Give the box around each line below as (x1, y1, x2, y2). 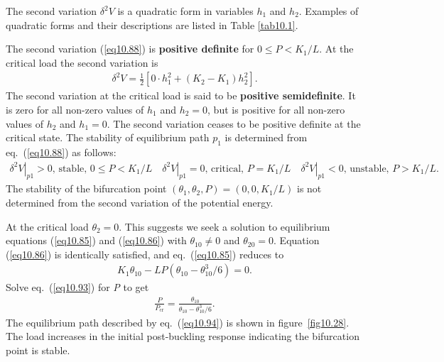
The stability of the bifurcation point (6, 181, 167, 196)
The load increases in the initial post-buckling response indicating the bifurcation (6, 329, 359, 344)
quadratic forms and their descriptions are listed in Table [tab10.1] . (6, 17, 298, 32)
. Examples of (298, 4, 359, 18)
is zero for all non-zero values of (6, 102, 144, 116)
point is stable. (6, 342, 70, 357)
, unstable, (343, 163, 389, 174)
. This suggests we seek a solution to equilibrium (119, 219, 330, 234)
